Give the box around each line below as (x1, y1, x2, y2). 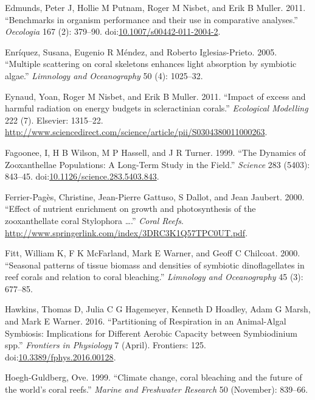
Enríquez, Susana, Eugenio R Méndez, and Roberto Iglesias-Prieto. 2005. (5, 45, 277, 58)
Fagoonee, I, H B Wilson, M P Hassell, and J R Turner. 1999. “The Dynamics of (5, 146, 306, 158)
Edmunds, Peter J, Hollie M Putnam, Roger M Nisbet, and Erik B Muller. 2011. (5, 1, 306, 13)
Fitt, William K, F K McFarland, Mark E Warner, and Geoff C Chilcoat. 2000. (5, 247, 300, 259)
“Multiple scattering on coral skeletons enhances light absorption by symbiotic (5, 57, 297, 70)
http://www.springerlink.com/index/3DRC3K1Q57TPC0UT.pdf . (5, 226, 248, 239)
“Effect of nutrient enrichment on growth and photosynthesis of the (5, 202, 256, 215)
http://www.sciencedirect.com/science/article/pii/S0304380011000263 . (5, 125, 268, 138)
